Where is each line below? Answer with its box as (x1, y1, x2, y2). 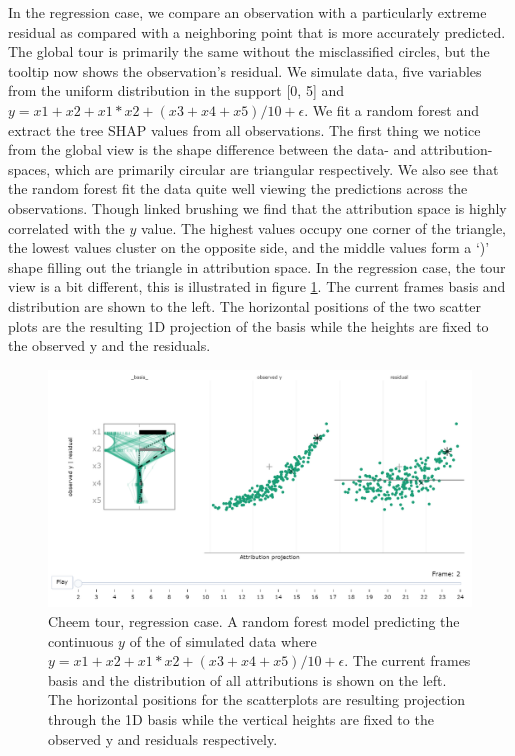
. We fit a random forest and (304, 99, 479, 120)
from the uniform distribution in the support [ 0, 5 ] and (8, 80, 345, 101)
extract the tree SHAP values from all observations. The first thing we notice (8, 119, 481, 140)
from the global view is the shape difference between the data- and (8, 139, 417, 160)
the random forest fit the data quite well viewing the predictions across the (8, 178, 468, 199)
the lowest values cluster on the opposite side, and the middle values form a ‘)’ (8, 237, 490, 258)
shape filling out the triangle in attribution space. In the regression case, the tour (8, 256, 506, 277)
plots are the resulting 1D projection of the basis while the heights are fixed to (8, 315, 489, 336)
